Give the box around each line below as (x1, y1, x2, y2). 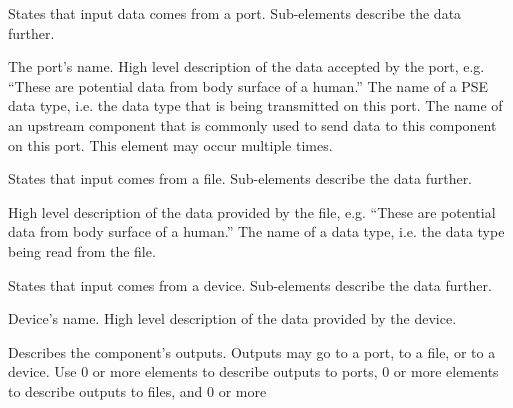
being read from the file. (8, 240, 156, 261)
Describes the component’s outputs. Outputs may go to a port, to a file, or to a (8, 341, 496, 362)
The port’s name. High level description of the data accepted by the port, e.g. (8, 56, 485, 77)
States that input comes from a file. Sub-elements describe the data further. (8, 168, 473, 189)
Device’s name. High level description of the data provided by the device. (8, 308, 457, 329)
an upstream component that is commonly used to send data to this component (8, 114, 497, 135)
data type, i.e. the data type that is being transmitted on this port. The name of (8, 95, 503, 116)
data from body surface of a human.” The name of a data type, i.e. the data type (8, 221, 505, 242)
